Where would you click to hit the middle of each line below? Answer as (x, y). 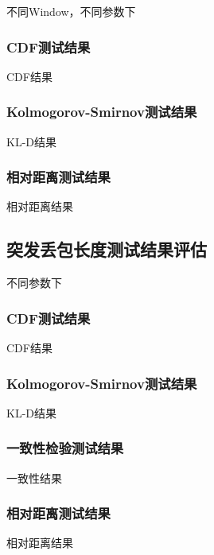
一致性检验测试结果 (65, 448)
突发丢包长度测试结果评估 (107, 249)
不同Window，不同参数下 (71, 11)
